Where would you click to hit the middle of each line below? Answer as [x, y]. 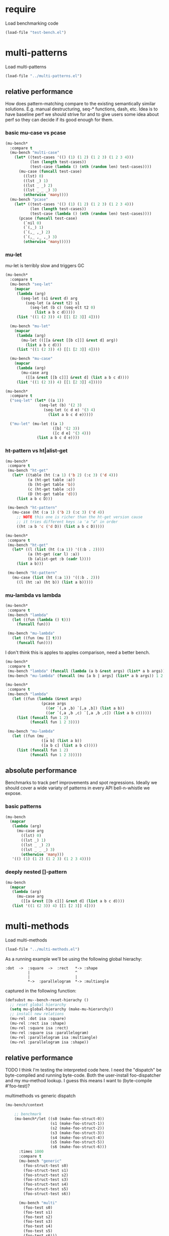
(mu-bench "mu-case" [31, 359]
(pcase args [54, 703]
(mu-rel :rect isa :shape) [38, 1024]
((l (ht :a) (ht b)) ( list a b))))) [55, 582]
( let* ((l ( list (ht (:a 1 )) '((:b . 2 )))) [58, 550]
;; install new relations [37, 1014]
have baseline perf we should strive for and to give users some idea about [82, 114]
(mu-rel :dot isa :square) [38, 1019]
